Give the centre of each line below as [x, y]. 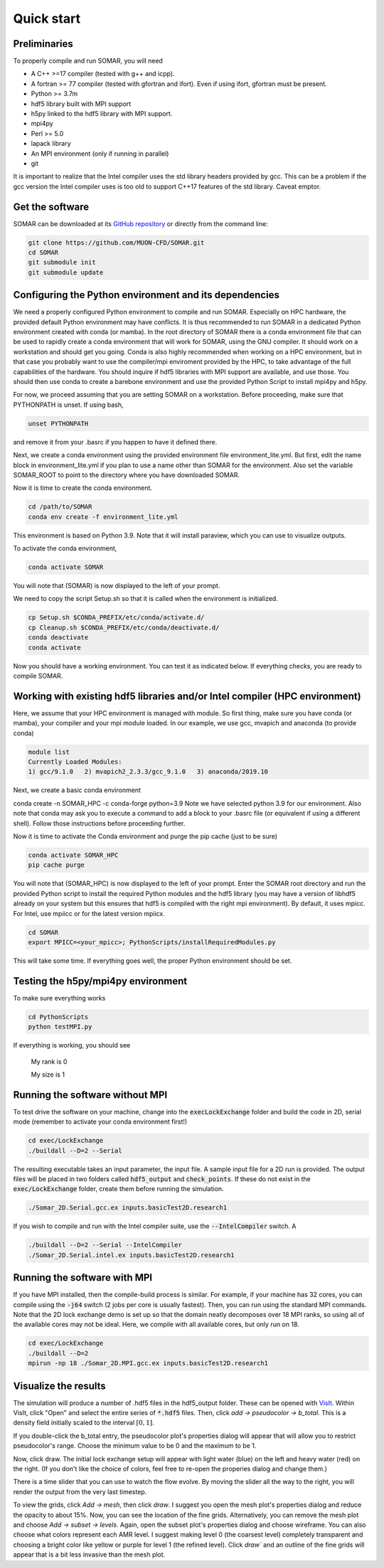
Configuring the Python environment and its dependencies [146, 295]
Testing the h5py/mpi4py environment [100, 981]
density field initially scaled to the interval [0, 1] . [84, 1423]
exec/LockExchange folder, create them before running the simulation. [118, 1189]
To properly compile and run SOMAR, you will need [88, 61]
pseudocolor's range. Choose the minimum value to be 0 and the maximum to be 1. [135, 1446]
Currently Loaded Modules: [75, 762]
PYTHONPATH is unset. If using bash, [68, 405]
